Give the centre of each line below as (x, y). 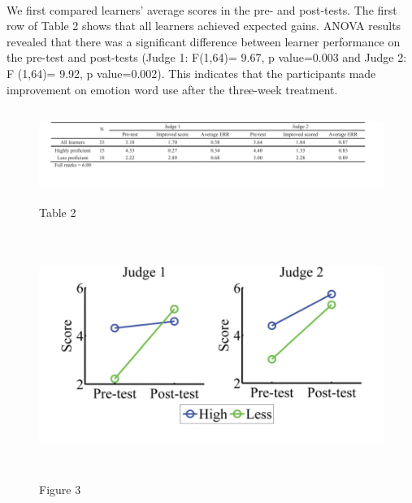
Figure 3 (60, 489)
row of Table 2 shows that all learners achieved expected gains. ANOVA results (204, 26)
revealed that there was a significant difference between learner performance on (204, 41)
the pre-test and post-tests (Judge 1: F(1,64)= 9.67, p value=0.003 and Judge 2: (207, 57)
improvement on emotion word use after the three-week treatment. (172, 89)
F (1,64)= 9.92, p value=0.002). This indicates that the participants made (191, 73)
